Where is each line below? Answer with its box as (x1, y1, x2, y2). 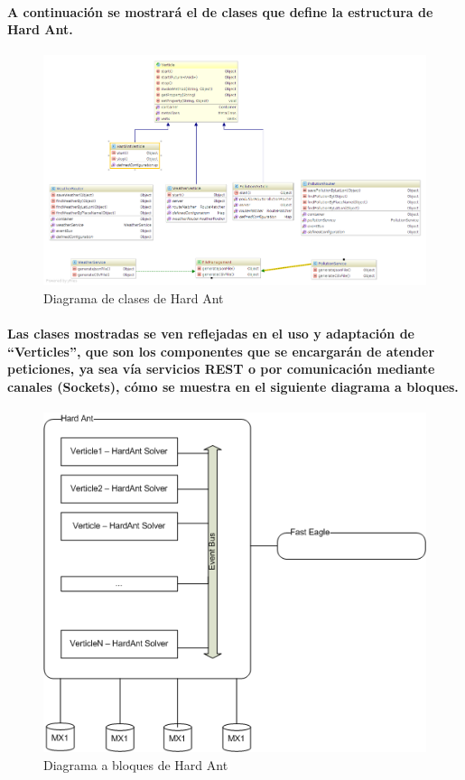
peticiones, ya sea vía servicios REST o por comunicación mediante (7, 359, 435, 378)
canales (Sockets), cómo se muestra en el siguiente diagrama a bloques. (7, 376, 459, 395)
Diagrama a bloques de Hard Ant (43, 755, 228, 774)
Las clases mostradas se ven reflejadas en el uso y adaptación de (7, 324, 414, 343)
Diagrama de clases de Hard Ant (43, 288, 224, 307)
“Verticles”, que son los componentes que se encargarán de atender (7, 341, 435, 360)
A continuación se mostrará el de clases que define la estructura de (7, 2, 433, 21)
